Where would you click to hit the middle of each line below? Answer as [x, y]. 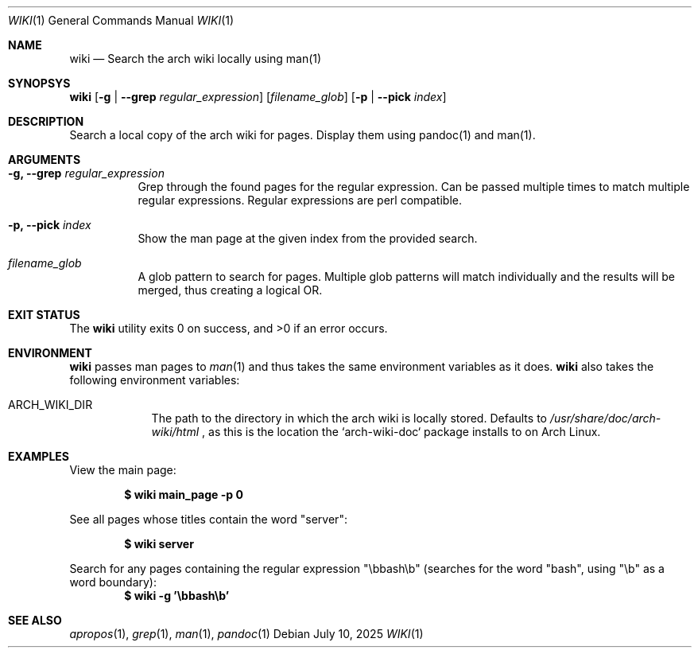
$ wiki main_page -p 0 [184, 494]
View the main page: [123, 470]
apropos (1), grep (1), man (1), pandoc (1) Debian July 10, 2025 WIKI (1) [246, 634]
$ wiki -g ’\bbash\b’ [177, 596]
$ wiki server [159, 544]
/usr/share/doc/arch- [605, 418]
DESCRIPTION [46, 121]
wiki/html [175, 432]
